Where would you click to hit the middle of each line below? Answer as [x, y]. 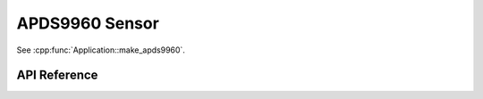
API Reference [57, 75]
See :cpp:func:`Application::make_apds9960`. [101, 50]
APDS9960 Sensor [88, 23]
